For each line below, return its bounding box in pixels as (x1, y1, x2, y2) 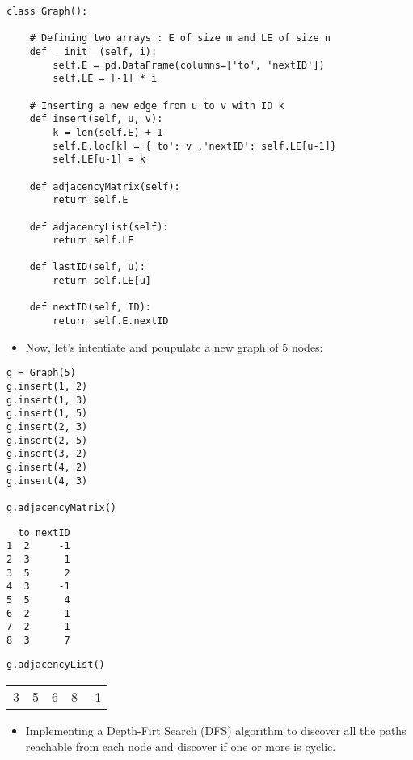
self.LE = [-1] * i (53, 73, 158, 85)
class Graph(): (6, 6, 88, 17)
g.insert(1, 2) (6, 381, 88, 392)
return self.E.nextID (53, 315, 169, 327)
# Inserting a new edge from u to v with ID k (29, 99, 284, 112)
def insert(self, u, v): (29, 113, 163, 125)
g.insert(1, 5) (6, 407, 88, 420)
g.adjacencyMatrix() (6, 501, 117, 513)
